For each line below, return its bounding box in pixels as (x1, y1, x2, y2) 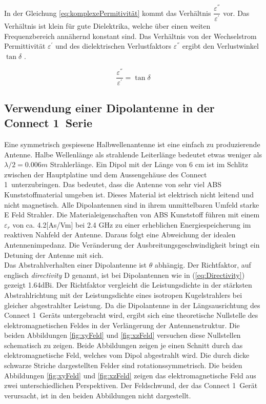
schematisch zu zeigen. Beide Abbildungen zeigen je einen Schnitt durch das (4, 339, 243, 350)
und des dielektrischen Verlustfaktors (55, 41, 172, 51)
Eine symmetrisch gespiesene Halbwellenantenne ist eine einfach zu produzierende (4, 139, 260, 149)
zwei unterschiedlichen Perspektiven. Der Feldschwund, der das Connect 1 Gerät (4, 380, 258, 391)
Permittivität (4, 41, 46, 51)
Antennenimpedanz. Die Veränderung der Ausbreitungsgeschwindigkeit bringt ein (4, 239, 260, 250)
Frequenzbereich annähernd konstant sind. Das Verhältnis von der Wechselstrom (4, 30, 257, 41)
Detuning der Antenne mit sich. (4, 249, 104, 260)
